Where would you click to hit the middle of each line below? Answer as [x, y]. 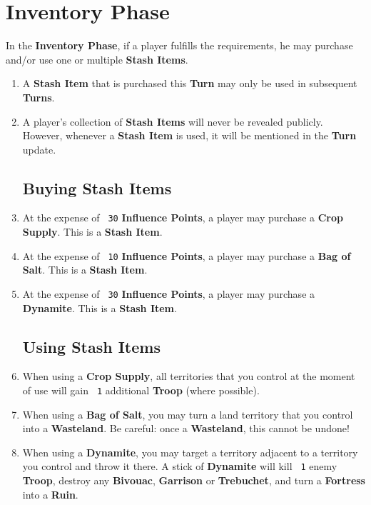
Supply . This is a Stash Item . [92, 232]
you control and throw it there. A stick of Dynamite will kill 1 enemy [180, 466]
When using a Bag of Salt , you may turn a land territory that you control [188, 414]
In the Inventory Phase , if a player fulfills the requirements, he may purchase [179, 45]
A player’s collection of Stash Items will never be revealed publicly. [173, 121]
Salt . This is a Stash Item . [85, 270]
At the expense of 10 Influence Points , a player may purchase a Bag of [187, 255]
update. [39, 149]
